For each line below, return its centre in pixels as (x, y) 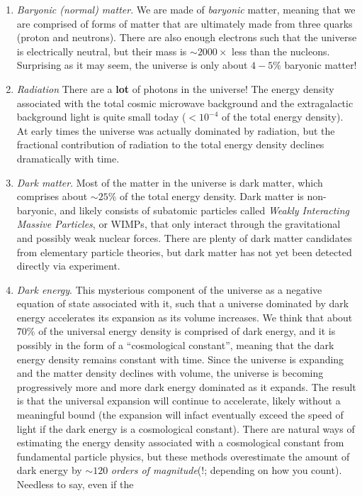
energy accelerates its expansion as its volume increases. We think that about (185, 317)
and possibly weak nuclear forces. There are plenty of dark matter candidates (184, 237)
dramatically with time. (68, 158)
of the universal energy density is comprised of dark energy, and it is (187, 331)
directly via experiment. (68, 266)
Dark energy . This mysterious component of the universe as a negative (169, 289)
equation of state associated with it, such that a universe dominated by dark (183, 303)
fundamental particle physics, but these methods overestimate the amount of (183, 456)
